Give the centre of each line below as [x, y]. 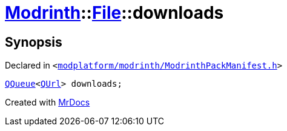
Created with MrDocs [48, 102]
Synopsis [34, 42]
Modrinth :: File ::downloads [114, 13]
